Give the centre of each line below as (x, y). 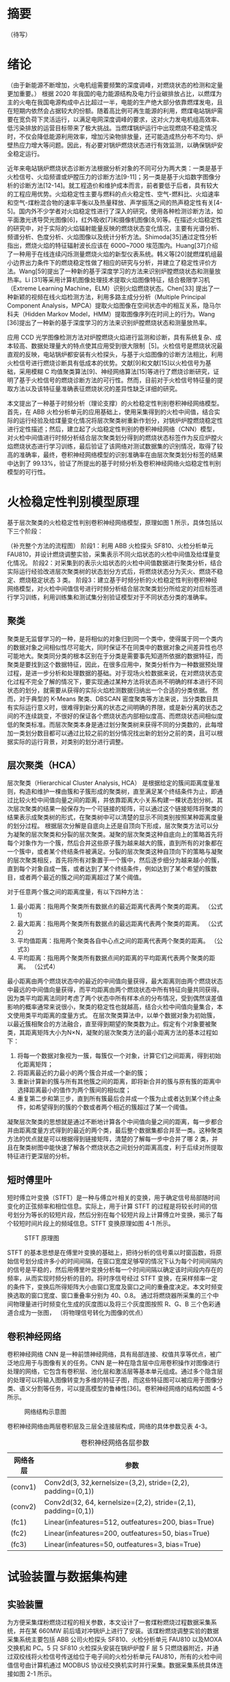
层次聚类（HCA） (44, 766)
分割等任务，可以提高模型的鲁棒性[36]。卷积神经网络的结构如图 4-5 (127, 1389)
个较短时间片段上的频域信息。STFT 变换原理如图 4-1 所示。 (91, 1224)
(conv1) (23, 1487)
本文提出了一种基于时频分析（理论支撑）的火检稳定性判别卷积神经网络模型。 (115, 403)
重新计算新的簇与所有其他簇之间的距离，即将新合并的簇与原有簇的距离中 (119, 1082)
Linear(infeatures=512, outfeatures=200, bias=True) (129, 1522)
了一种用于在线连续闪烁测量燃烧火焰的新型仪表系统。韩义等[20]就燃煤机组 (112, 254)
